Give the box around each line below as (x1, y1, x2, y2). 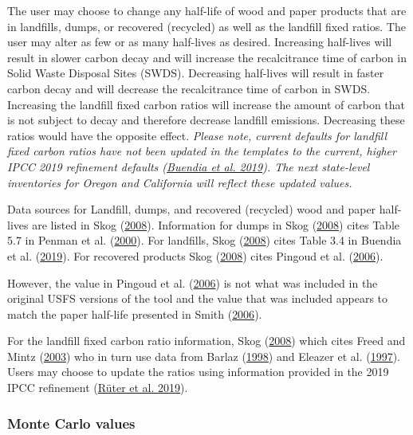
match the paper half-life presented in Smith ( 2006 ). (7, 305, 262, 322)
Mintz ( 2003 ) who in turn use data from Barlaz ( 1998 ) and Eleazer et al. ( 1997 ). (7, 347, 400, 364)
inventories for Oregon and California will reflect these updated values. (7, 174, 352, 190)
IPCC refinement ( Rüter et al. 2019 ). (7, 379, 188, 396)
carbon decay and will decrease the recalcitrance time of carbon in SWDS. (7, 80, 371, 96)
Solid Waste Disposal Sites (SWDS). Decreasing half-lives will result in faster (7, 65, 384, 81)
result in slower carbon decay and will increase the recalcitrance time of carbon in (7, 49, 407, 65)
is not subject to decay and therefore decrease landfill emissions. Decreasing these (7, 112, 405, 128)
